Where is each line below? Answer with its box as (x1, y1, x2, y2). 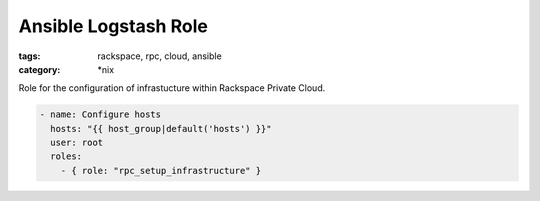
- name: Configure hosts (39, 109, 162, 120)
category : (18, 63, 61, 75)
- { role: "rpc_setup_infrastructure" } (60, 165, 262, 176)
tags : (18, 50, 41, 62)
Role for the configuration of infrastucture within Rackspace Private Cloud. (18, 82, 326, 94)
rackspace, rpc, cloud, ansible (97, 50, 222, 62)
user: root (50, 137, 104, 149)
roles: (50, 151, 83, 162)
